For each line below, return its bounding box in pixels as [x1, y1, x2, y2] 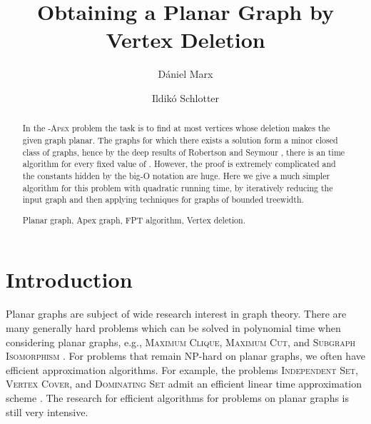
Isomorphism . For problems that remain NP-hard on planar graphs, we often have [6, 348, 365, 363]
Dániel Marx [158, 66, 213, 81]
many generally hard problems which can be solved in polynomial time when [6, 320, 341, 335]
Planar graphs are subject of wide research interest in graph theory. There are [6, 306, 347, 321]
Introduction [6, 265, 133, 294]
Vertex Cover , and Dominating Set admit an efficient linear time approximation [6, 376, 362, 391]
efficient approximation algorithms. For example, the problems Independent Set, [6, 362, 358, 377]
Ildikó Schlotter [151, 90, 220, 105]
